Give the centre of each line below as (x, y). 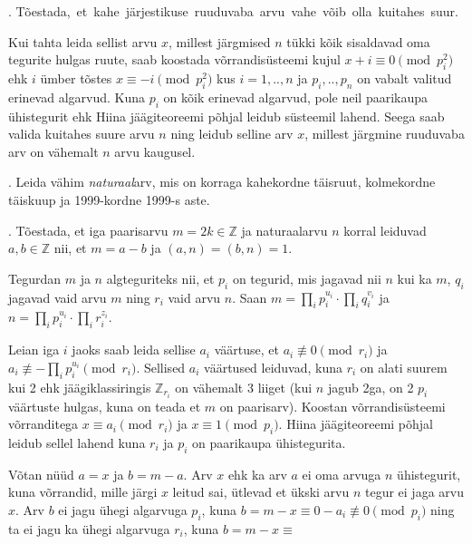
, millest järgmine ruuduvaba (385, 134)
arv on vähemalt (53, 151)
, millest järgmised (220, 41)
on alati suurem (404, 367)
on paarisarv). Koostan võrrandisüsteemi (332, 406)
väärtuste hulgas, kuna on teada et (105, 406)
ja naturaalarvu (284, 230)
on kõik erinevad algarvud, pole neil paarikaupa (296, 97)
